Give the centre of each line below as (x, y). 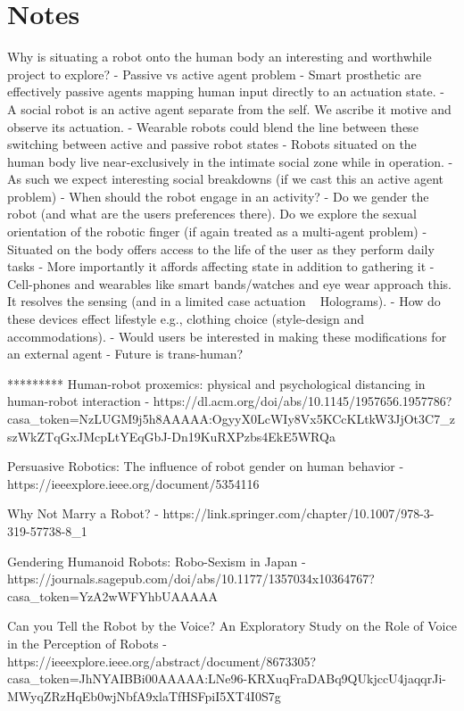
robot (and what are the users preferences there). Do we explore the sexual (212, 214)
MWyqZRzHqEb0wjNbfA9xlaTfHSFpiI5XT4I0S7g (144, 695)
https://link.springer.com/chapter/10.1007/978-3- (298, 513)
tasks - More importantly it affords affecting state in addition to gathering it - (221, 266)
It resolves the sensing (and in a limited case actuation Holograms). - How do (224, 301)
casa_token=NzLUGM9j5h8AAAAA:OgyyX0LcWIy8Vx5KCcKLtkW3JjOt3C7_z (231, 418)
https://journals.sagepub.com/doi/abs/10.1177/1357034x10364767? (191, 579)
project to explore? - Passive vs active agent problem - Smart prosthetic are (214, 74)
